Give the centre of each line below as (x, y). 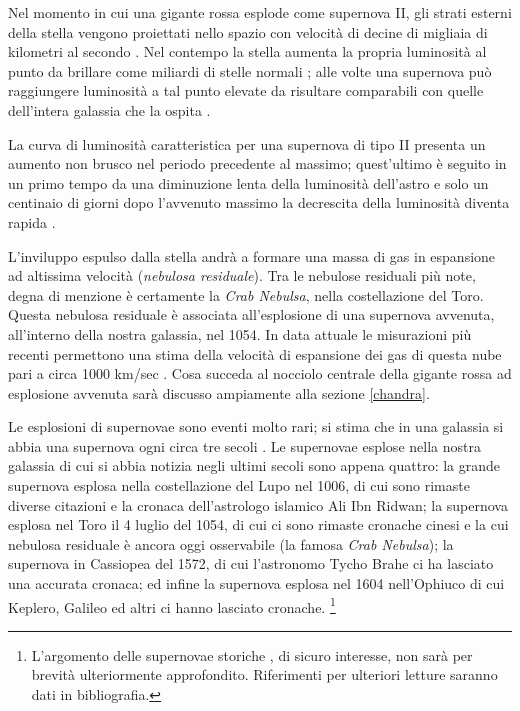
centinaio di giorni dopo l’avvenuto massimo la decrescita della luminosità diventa (259, 202)
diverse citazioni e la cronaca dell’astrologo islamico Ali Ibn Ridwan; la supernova (258, 504)
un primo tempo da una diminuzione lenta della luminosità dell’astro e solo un (248, 182)
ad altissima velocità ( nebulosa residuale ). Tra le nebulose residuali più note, (242, 275)
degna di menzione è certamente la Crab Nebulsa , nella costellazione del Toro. (246, 294)
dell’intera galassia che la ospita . (109, 109)
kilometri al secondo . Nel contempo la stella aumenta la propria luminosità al (247, 51)
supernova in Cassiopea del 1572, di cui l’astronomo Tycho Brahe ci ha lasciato (251, 563)
